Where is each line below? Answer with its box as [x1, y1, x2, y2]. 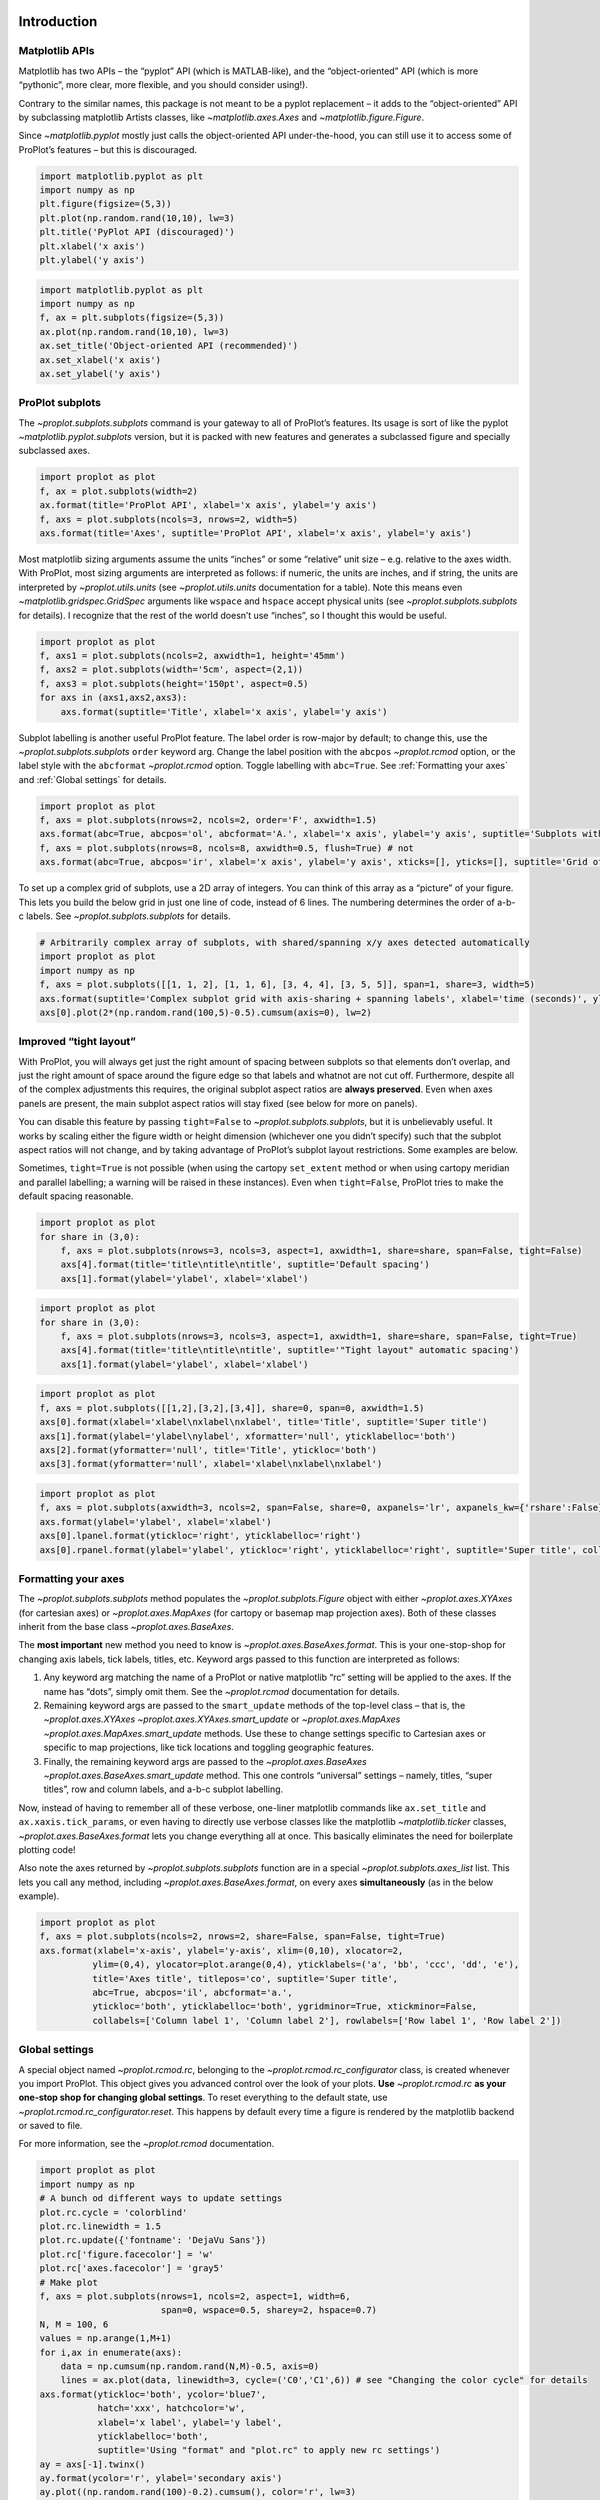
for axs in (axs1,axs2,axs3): [39, 692, 188, 704]
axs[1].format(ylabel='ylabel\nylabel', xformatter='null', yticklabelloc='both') [39, 1430, 457, 1442]
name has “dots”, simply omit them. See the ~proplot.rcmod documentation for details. [43, 1685, 400, 1697]
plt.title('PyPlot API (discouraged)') [39, 226, 235, 238]
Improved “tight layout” [18, 1035, 137, 1049]
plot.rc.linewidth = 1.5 [39, 2221, 162, 2232]
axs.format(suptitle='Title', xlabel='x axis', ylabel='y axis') [60, 706, 388, 717]
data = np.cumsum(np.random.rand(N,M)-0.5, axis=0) [60, 2360, 320, 2372]
